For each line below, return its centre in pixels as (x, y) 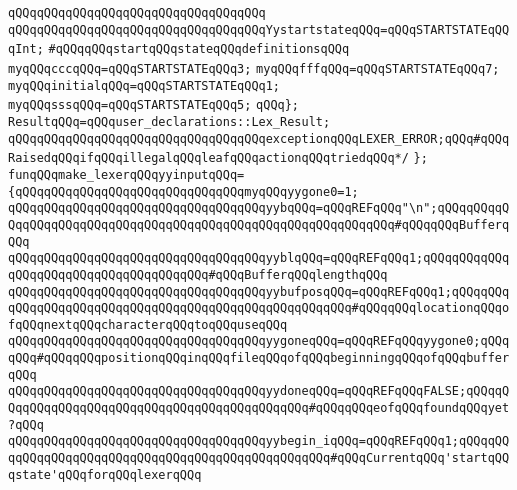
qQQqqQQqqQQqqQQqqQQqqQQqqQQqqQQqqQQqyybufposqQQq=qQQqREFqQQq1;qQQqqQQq (259, 291)
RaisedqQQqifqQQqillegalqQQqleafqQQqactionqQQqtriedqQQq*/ (208, 158)
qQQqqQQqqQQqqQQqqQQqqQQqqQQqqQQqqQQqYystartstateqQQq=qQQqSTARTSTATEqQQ (259, 29)
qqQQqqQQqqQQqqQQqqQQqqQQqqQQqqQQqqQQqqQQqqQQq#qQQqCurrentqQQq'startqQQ (259, 458)
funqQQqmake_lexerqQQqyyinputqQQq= (126, 174)
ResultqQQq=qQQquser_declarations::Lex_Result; (169, 121)
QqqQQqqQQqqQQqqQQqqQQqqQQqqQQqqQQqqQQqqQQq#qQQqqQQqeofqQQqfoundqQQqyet (259, 408)
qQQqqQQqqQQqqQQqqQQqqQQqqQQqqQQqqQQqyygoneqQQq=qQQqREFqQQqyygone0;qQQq (259, 341)
